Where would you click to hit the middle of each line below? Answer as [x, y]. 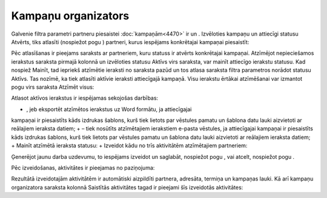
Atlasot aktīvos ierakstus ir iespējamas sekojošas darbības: [85, 98]
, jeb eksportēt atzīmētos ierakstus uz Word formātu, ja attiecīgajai [109, 109]
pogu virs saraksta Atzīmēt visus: [53, 87]
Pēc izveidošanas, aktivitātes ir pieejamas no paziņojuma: [83, 168]
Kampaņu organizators [70, 16]
